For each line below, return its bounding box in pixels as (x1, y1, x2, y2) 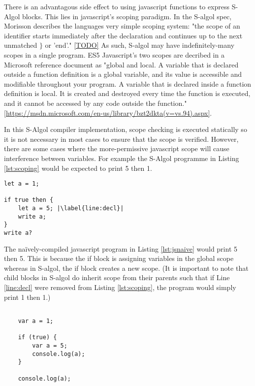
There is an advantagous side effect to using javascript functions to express (4, 1, 230, 11)
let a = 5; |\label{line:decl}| (18, 205, 124, 212)
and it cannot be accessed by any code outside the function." (4, 97, 187, 108)
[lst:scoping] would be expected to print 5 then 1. (4, 162, 152, 173)
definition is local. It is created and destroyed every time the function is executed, (4, 88, 251, 98)
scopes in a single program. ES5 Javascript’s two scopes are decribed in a (4, 49, 224, 60)
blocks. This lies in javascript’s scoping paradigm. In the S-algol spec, (22, 11, 232, 21)
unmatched (4, 40, 37, 50)
